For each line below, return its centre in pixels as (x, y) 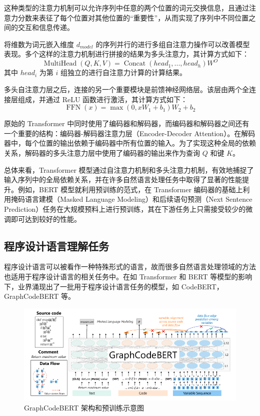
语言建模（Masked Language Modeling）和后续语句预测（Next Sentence (138, 199)
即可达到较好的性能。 (46, 219)
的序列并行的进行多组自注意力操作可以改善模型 (173, 44)
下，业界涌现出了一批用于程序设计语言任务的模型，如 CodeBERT (110, 286)
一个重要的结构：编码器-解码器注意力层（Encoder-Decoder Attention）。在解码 (130, 133)
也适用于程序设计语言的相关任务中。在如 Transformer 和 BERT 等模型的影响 (128, 276)
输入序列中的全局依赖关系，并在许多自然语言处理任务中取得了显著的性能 (123, 179)
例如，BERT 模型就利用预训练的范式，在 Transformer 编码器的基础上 (130, 189)
